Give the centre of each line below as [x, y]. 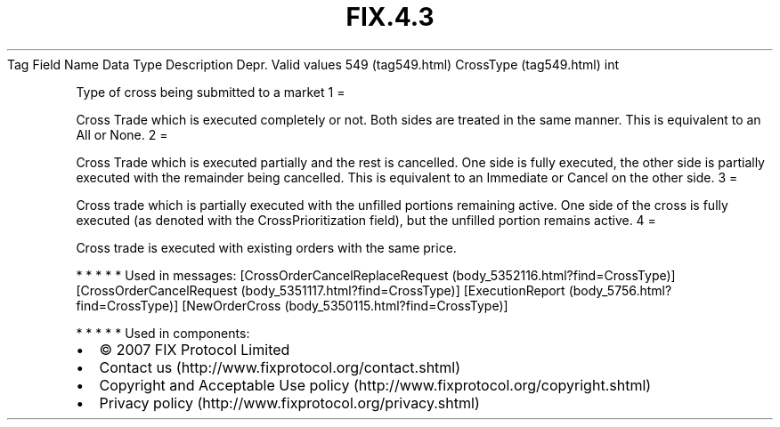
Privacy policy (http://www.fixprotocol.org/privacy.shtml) [289, 403]
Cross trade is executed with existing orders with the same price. [266, 247]
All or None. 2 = [122, 134]
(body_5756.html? [620, 290]
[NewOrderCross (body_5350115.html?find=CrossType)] [345, 305]
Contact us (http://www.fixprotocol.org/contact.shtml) [280, 367]
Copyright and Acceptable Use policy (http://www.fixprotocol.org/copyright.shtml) [375, 385]
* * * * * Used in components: [163, 333]
